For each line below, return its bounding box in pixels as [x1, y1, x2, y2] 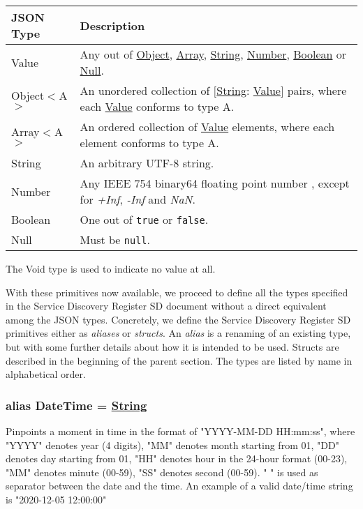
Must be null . [80, 231, 150, 248]
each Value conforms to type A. [80, 98, 235, 114]
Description [80, 17, 145, 33]
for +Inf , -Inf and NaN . [80, 191, 195, 207]
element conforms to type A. [80, 135, 219, 151]
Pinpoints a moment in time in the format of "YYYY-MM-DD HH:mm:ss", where [6, 423, 355, 438]
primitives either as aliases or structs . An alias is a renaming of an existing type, [6, 326, 351, 340]
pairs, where [287, 82, 347, 98]
